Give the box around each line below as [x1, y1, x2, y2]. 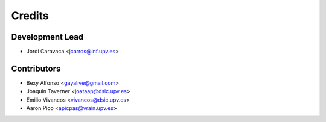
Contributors [11, 63, 61, 73]
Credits [11, 9, 50, 22]
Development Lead [11, 32, 84, 42]
